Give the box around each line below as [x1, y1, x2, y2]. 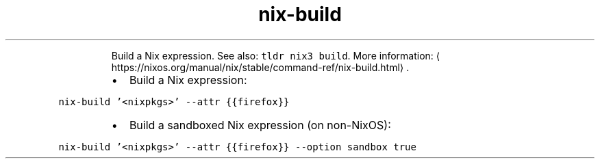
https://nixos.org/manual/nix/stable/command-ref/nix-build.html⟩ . [111, 61, 410, 73]
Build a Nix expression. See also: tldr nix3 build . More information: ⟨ [111, 49, 440, 61]
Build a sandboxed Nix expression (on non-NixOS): [129, 118, 391, 132]
